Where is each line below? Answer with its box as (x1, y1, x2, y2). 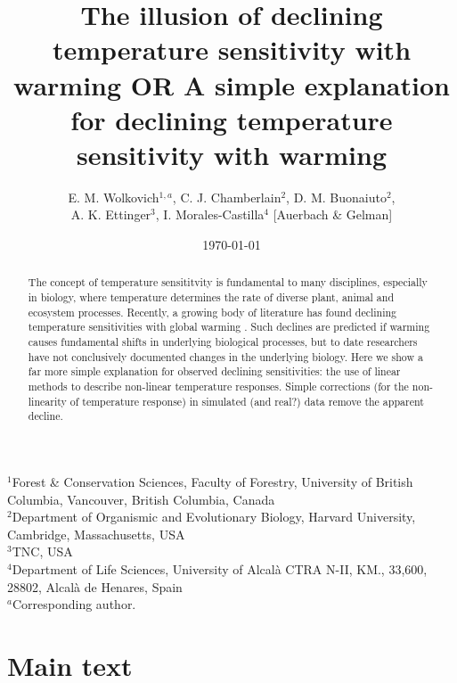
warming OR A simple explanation (13, 66, 450, 103)
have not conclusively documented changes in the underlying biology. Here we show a (28, 349, 423, 364)
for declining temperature (70, 101, 393, 137)
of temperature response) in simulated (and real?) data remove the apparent (69, 393, 424, 408)
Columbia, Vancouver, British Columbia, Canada (7, 490, 275, 508)
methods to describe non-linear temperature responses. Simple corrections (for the (28, 379, 409, 394)
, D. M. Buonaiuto (286, 187, 387, 206)
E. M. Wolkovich (68, 187, 159, 206)
